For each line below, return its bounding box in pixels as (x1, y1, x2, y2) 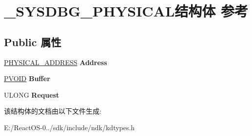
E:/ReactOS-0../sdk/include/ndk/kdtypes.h (4, 122, 135, 132)
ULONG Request (4, 89, 59, 100)
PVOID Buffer (4, 73, 50, 84)
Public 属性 (4, 34, 61, 49)
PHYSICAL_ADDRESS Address (4, 57, 107, 67)
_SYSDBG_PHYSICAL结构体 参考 (4, 1, 249, 21)
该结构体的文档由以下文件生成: (4, 106, 101, 116)
